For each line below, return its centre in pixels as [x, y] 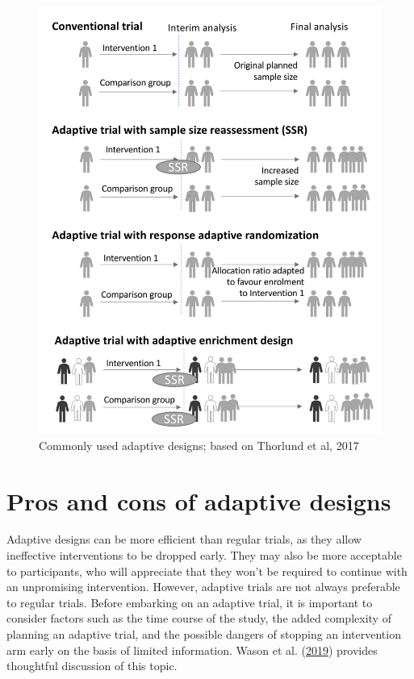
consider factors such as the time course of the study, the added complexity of [199, 618]
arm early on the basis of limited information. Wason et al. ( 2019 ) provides [192, 650]
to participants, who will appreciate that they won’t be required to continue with [207, 571]
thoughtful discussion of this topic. [92, 666]
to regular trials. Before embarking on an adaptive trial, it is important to [190, 602]
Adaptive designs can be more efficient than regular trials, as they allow [184, 539]
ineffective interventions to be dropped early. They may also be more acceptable [204, 555]
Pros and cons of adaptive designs [199, 500]
